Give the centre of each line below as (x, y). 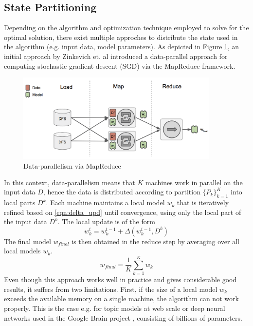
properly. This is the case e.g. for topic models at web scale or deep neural (115, 308)
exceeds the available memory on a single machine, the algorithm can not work (121, 298)
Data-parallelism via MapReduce (72, 166)
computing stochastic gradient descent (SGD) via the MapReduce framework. (120, 66)
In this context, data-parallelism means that (70, 182)
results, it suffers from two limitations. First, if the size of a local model (111, 289)
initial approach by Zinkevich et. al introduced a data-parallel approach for (116, 56)
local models (22, 251)
